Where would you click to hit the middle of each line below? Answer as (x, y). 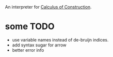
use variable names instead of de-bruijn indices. (60, 40)
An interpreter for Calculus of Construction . (48, 7)
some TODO (30, 27)
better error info (28, 50)
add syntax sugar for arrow (39, 45)
